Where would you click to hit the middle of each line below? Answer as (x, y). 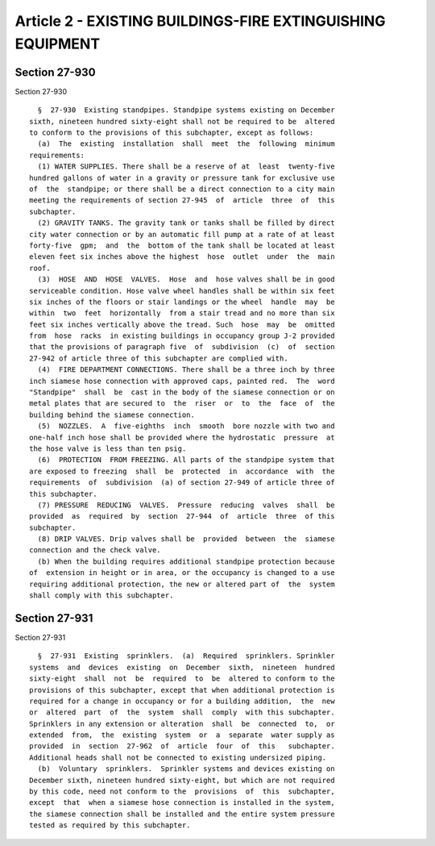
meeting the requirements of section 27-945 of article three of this (182, 200)
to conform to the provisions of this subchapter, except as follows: (172, 133)
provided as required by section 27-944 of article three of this (182, 517)
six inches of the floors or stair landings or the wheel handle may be (182, 302)
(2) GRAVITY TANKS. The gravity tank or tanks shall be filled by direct (186, 223)
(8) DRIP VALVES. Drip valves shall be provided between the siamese (186, 539)
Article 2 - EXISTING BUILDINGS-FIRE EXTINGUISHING (200, 21)
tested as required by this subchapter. (110, 825)
